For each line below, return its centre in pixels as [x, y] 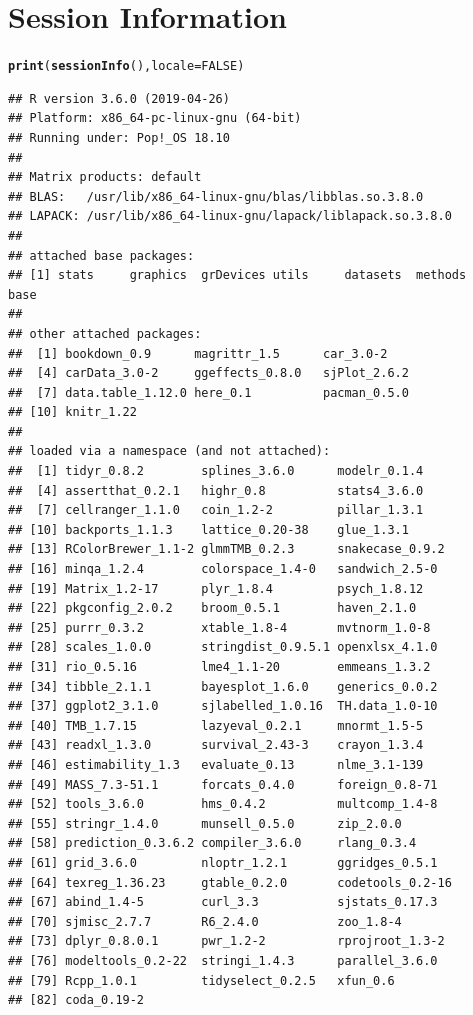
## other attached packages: [105, 333]
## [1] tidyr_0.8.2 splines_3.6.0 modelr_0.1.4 [216, 471]
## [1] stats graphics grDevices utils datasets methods [237, 275]
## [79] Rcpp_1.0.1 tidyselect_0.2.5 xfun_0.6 [201, 980]
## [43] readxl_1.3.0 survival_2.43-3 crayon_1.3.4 [216, 745]
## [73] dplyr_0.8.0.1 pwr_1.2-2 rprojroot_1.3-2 [226, 941]
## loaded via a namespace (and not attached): [169, 451]
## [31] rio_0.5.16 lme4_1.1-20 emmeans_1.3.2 [219, 667]
